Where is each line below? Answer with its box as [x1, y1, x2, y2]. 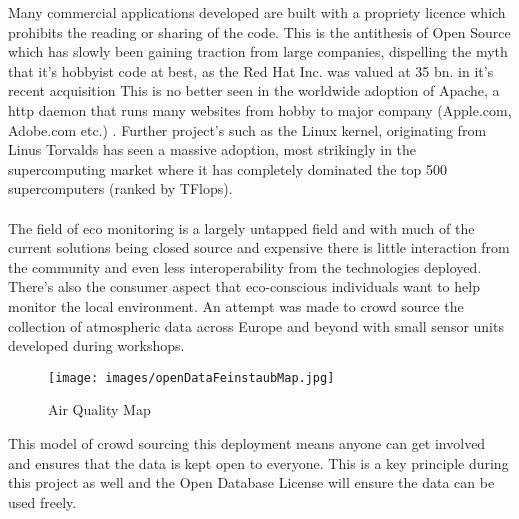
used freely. [8, 491, 77, 512]
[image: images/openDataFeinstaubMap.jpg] [48, 370, 335, 385]
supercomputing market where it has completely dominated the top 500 [8, 158, 447, 179]
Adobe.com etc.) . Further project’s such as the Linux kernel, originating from [8, 119, 487, 140]
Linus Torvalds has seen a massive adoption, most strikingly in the [8, 139, 417, 160]
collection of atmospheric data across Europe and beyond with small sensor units [8, 315, 504, 336]
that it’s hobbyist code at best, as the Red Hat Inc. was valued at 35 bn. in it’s [8, 60, 494, 81]
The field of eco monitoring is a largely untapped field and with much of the [8, 217, 475, 238]
